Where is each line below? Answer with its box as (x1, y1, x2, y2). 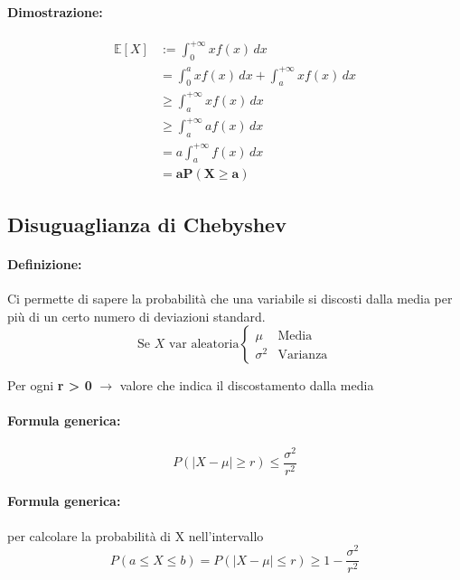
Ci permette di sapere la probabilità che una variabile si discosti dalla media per (7, 289, 453, 308)
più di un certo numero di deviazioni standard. (7, 306, 266, 325)
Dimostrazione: (7, 2, 103, 21)
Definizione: (7, 254, 82, 273)
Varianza (277, 349, 328, 362)
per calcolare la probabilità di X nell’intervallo (7, 526, 264, 545)
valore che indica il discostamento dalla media (119, 376, 374, 395)
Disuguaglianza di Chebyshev (7, 210, 286, 238)
